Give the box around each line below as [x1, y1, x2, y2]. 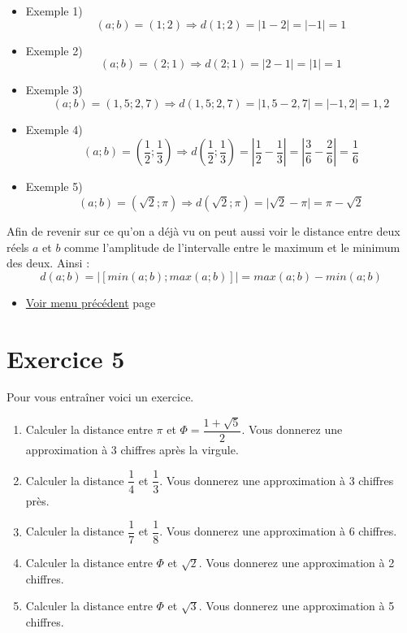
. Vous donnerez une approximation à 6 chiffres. [159, 522, 397, 540]
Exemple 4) [25, 120, 83, 137]
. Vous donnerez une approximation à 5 [198, 597, 395, 614]
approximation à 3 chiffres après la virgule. [25, 440, 239, 457]
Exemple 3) [25, 81, 83, 98]
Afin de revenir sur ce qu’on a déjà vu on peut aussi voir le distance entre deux [6, 222, 401, 239]
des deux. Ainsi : [6, 254, 90, 271]
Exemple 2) [25, 41, 83, 59]
